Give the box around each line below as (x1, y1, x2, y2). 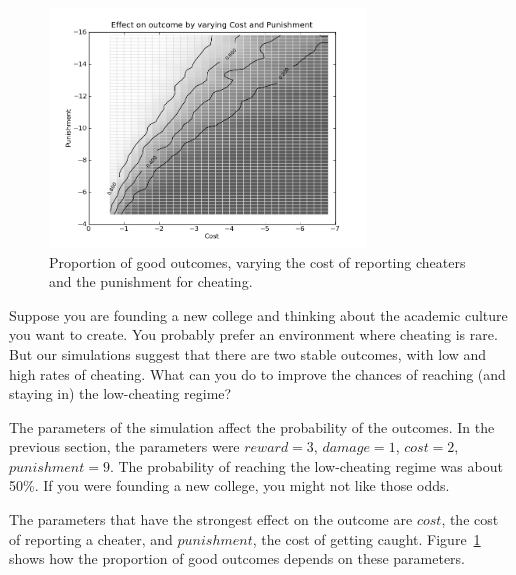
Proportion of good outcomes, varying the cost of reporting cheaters (49, 251, 466, 272)
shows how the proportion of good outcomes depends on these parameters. (9, 548, 465, 569)
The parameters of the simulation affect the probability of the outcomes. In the (9, 416, 495, 437)
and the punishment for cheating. (49, 271, 253, 292)
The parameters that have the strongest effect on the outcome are (9, 509, 413, 530)
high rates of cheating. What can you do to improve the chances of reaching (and (9, 363, 506, 384)
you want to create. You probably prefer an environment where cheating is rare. (9, 324, 498, 345)
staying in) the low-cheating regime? (9, 383, 232, 404)
